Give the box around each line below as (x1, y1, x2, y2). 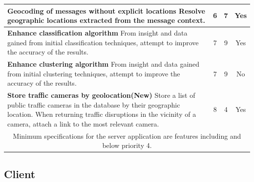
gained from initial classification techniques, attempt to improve (7, 37, 199, 47)
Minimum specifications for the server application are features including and (13, 130, 241, 141)
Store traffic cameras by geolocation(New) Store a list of (7, 90, 195, 100)
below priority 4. (102, 140, 152, 150)
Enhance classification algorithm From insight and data (7, 27, 188, 37)
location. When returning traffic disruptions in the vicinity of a (7, 109, 196, 119)
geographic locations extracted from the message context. (7, 15, 205, 25)
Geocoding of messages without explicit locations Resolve (7, 5, 205, 16)
